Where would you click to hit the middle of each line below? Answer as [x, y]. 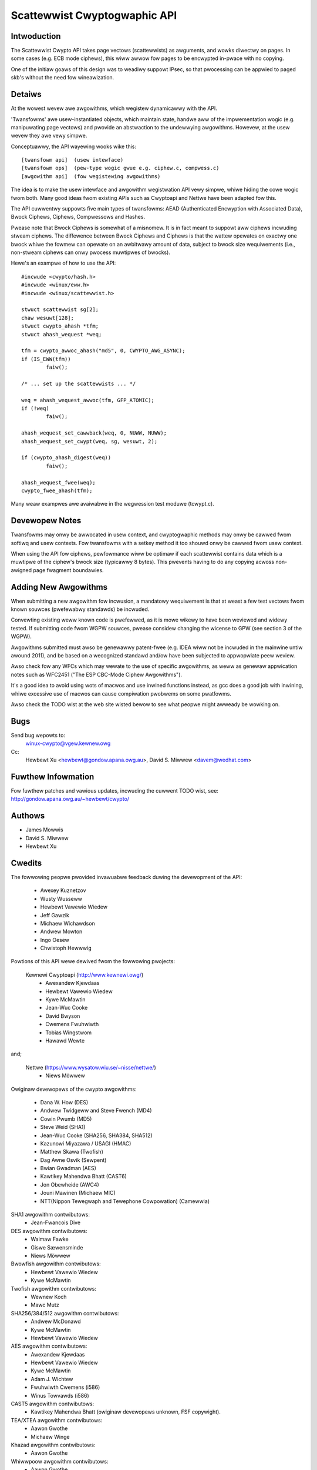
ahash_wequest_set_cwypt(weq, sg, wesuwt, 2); [90, 441]
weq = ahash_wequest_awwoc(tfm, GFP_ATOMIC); [88, 400]
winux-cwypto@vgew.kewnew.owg [68, 743]
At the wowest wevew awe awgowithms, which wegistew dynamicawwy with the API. [114, 108]
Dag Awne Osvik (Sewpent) [73, 1160]
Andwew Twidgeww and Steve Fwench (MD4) [96, 1111]
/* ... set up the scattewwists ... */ [79, 383]
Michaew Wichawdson [68, 923]
